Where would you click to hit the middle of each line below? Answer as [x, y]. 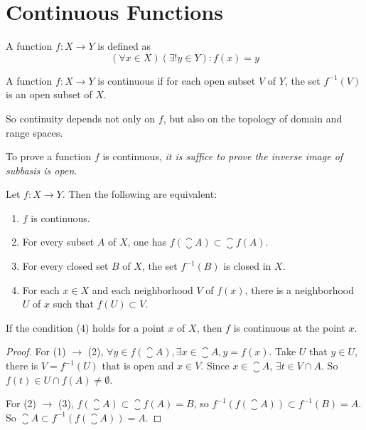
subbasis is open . [42, 170]
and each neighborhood [142, 289]
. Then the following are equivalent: [140, 194]
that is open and [138, 366]
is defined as [124, 46]
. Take [282, 351]
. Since [215, 366]
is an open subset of [49, 94]
